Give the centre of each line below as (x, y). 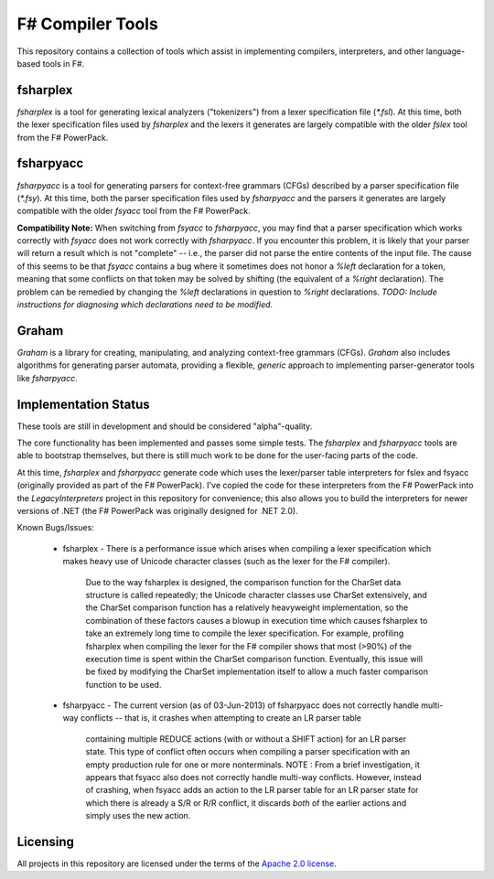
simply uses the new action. (138, 816)
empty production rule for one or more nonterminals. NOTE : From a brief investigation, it (252, 765)
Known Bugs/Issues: (56, 528)
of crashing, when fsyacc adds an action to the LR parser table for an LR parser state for (252, 790)
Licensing (46, 842)
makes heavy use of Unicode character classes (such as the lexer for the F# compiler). (226, 562)
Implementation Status (83, 404)
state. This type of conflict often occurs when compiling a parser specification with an (248, 752)
